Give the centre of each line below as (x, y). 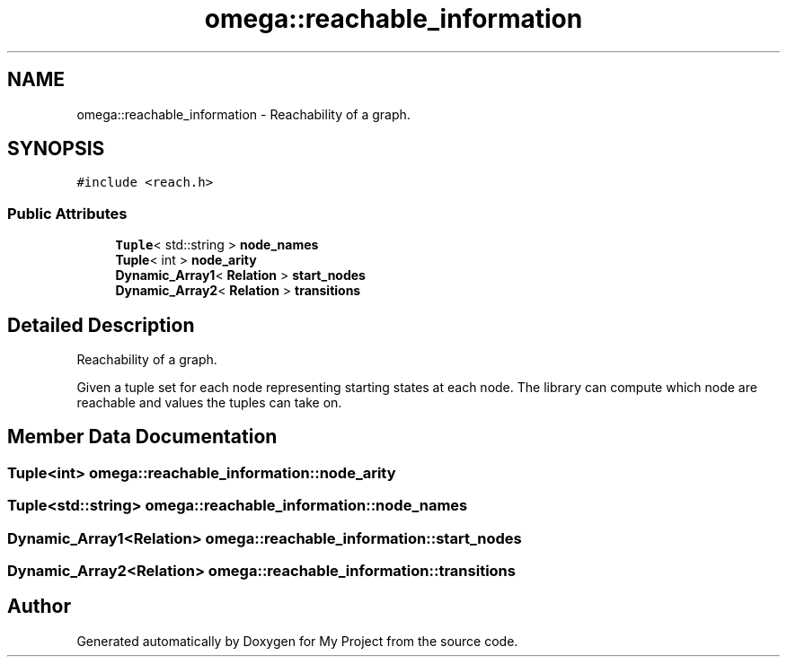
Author (39, 607)
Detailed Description (101, 325)
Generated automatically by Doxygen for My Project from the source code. (297, 641)
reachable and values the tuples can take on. (209, 403)
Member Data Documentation (142, 437)
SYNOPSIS (56, 149)
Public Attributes (67, 213)
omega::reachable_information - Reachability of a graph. (243, 114)
